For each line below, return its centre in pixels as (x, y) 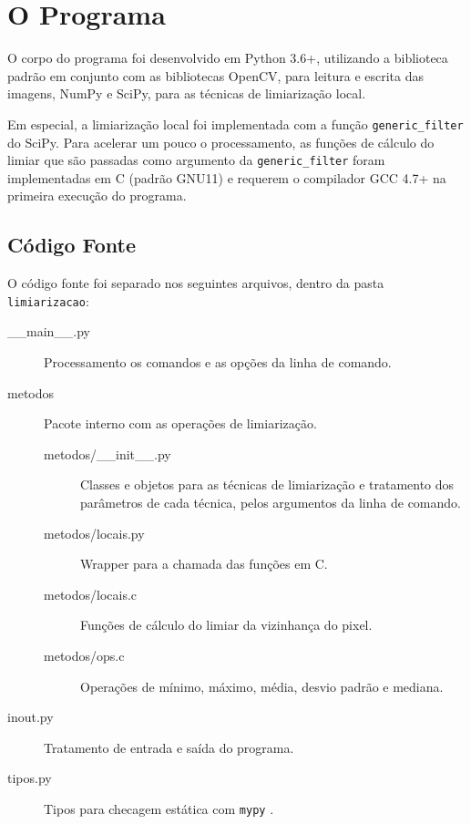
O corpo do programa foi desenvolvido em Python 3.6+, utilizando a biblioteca (228, 58)
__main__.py (49, 331)
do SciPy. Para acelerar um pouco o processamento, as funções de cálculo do (221, 142)
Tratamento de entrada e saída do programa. (169, 747)
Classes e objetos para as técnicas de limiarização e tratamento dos (267, 484)
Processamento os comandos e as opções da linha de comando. (218, 362)
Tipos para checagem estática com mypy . (159, 808)
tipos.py (30, 778)
